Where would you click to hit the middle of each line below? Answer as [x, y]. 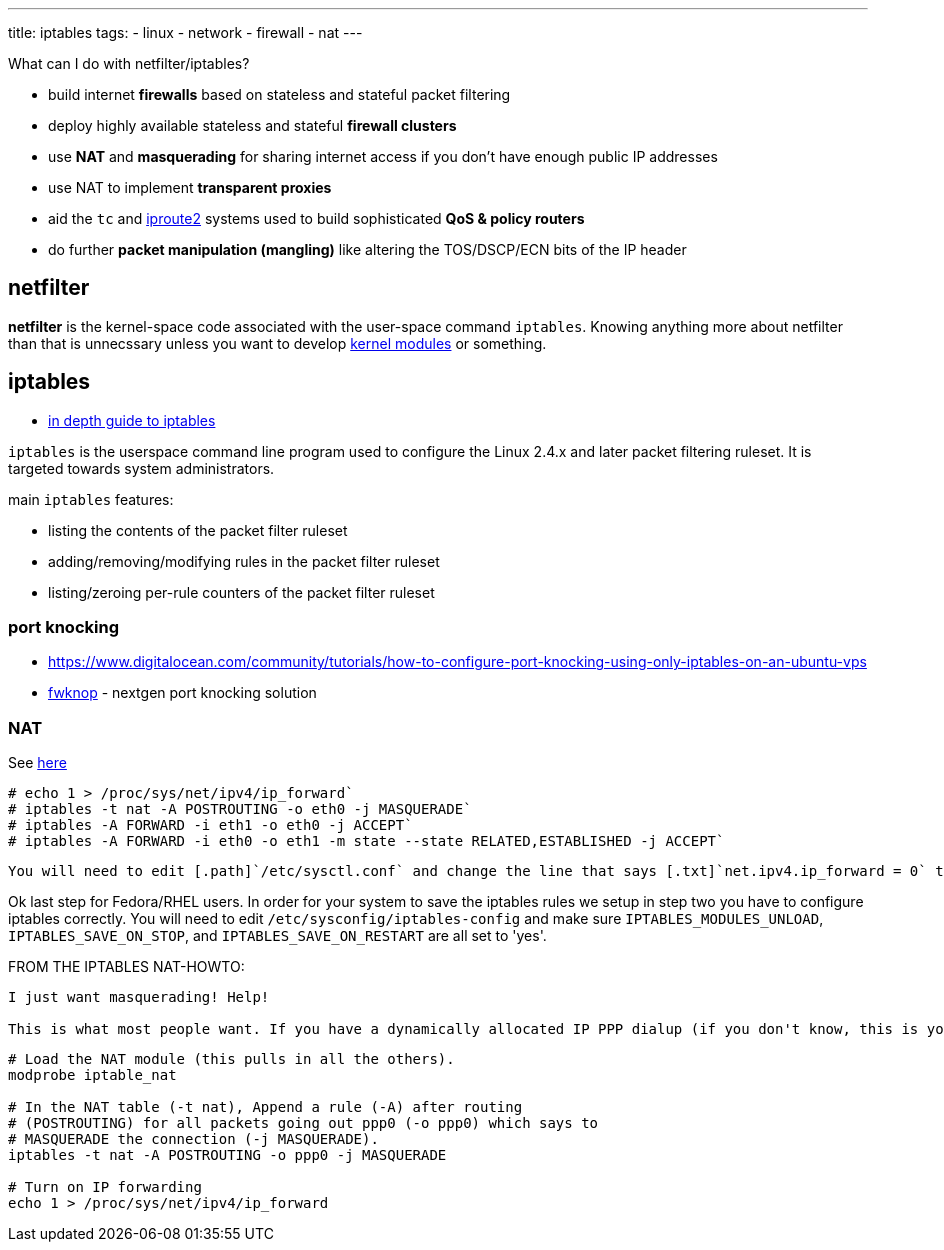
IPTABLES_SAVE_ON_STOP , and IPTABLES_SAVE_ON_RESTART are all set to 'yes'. [277, 936]
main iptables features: [91, 499]
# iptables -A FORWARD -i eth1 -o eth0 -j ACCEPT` [210, 825]
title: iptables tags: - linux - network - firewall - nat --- [185, 32]
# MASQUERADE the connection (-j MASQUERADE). [193, 1139]
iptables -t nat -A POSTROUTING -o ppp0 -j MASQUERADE [227, 1155]
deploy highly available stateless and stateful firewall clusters [252, 125]
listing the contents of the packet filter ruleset [198, 530]
